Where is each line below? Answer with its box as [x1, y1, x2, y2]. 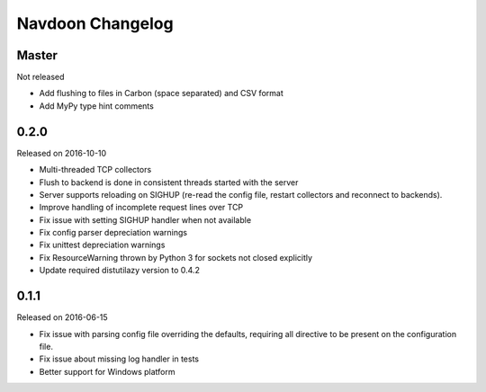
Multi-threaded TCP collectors [39, 165, 152, 175]
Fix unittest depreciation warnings [39, 239, 166, 251]
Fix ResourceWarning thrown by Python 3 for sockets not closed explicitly [39, 252, 313, 263]
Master [16, 48, 58, 63]
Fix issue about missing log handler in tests [39, 353, 200, 364]
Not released [16, 72, 65, 83]
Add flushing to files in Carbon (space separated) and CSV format [39, 88, 283, 99]
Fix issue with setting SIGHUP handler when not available [39, 214, 252, 225]
